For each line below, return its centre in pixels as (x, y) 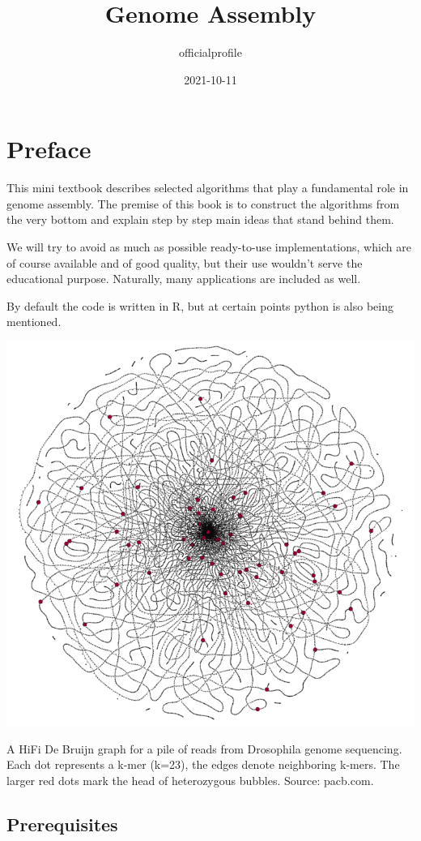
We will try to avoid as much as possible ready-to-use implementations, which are (209, 247)
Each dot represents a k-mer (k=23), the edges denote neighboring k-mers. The (203, 764)
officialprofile (210, 52)
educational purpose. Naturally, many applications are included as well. (184, 279)
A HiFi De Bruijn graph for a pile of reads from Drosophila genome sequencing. (204, 748)
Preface (49, 149)
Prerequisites (62, 824)
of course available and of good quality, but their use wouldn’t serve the (185, 262)
